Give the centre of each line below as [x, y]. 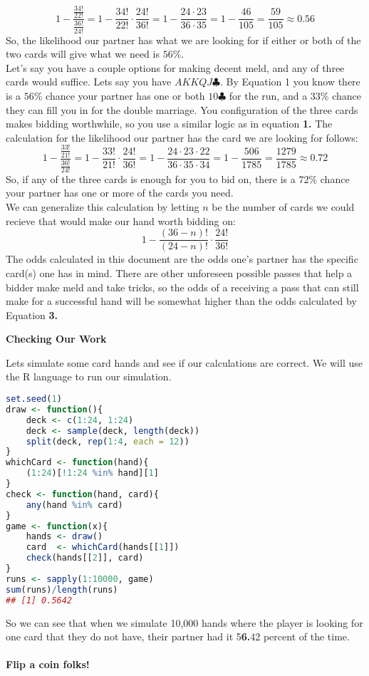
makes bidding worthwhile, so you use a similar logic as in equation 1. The [169, 124]
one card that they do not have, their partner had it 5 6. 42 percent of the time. [178, 636]
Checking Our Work [56, 339]
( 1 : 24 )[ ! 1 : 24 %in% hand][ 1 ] [92, 473]
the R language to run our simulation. [89, 376]
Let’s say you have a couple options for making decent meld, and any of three [175, 67]
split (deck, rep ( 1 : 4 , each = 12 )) [108, 441]
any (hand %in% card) [74, 505]
